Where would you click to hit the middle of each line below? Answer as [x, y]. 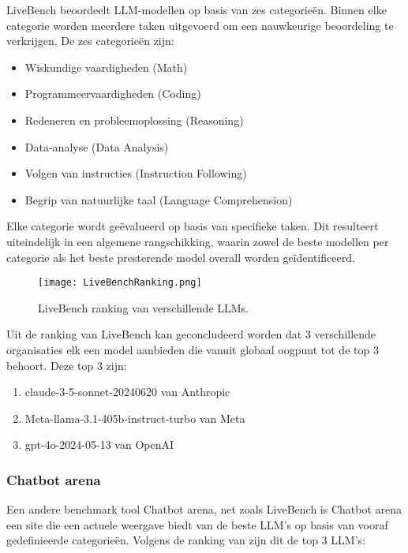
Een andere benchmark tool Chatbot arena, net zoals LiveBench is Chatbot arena [204, 509]
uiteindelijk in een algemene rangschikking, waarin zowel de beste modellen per [198, 241]
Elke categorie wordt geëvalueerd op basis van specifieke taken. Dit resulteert [193, 226]
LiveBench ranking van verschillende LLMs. [144, 307]
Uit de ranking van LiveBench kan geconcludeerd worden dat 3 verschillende [191, 334]
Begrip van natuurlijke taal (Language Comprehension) [159, 199]
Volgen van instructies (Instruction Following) [136, 173]
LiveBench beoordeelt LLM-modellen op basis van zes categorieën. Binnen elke [197, 9]
